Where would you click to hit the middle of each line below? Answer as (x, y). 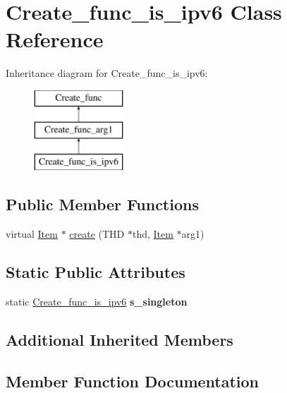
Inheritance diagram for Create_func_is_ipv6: (107, 73)
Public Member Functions (102, 204)
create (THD (97, 234)
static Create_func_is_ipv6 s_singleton (97, 301)
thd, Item (153, 234)
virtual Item (32, 234)
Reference (55, 39)
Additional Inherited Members (120, 339)
